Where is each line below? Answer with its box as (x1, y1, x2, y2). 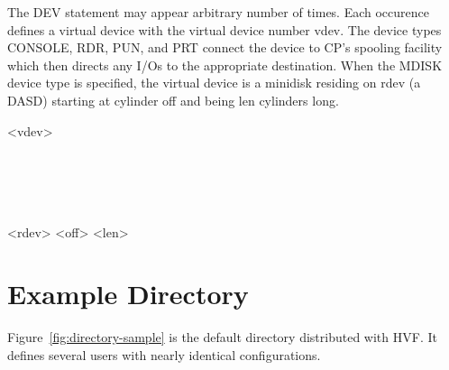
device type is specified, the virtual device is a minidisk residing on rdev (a (7, 73, 421, 92)
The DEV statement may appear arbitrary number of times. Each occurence (7, 3, 430, 21)
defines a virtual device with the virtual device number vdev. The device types (7, 20, 442, 39)
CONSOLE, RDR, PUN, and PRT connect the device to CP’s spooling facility (7, 38, 443, 57)
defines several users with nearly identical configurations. (7, 345, 321, 364)
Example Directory (7, 275, 249, 312)
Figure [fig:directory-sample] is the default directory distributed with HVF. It (7, 328, 437, 347)
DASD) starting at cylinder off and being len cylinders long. (7, 90, 339, 109)
